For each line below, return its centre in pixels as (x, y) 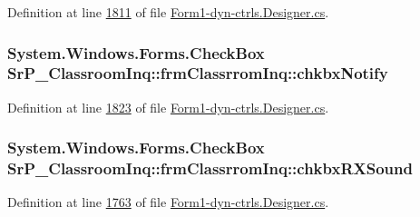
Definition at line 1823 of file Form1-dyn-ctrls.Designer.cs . (168, 107)
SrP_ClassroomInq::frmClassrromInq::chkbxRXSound (210, 168)
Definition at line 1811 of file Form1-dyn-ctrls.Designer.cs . (168, 12)
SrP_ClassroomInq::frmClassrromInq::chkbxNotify (198, 73)
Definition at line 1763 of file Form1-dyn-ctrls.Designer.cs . (168, 202)
